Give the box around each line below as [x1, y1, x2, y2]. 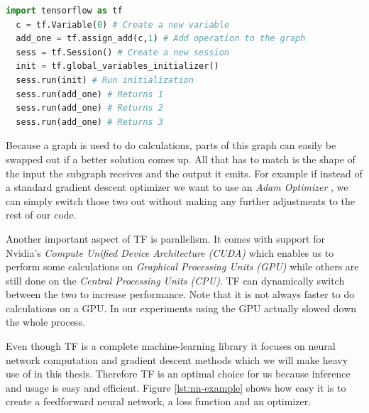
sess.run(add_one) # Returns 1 [16, 89, 163, 99]
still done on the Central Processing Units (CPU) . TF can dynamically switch [6, 272, 345, 287]
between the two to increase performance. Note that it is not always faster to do [6, 287, 355, 302]
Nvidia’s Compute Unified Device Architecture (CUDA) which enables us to [6, 245, 334, 260]
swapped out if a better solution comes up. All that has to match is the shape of [6, 151, 356, 166]
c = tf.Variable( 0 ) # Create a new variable [16, 19, 230, 30]
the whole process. [6, 314, 85, 329]
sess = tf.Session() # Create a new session [16, 47, 230, 57]
